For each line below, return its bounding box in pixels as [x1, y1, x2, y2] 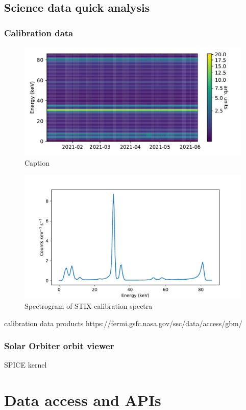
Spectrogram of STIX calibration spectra [24, 301, 153, 311]
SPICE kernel [4, 359, 47, 370]
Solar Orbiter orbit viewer [4, 339, 114, 352]
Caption [24, 157, 50, 168]
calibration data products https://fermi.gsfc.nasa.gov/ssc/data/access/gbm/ [4, 317, 242, 328]
